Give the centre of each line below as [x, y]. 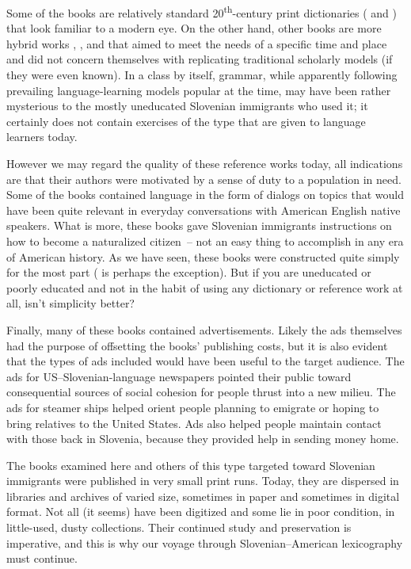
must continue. [42, 558]
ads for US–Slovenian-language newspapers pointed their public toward [179, 376]
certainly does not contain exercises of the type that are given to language [186, 121]
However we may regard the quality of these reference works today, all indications [205, 163]
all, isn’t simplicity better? [70, 303]
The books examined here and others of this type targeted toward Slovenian [191, 465]
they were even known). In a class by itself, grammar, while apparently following [202, 75]
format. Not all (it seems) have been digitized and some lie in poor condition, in [201, 512]
